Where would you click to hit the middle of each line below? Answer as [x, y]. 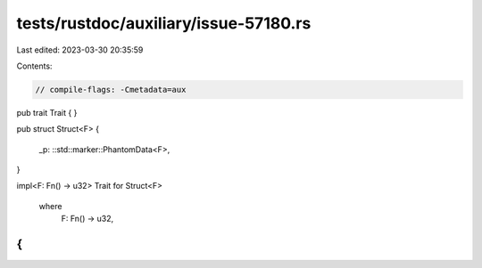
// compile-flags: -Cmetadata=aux [111, 89]
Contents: [34, 66]
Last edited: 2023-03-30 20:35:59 [80, 50]
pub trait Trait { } [47, 112]
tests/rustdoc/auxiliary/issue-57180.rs [164, 23]
